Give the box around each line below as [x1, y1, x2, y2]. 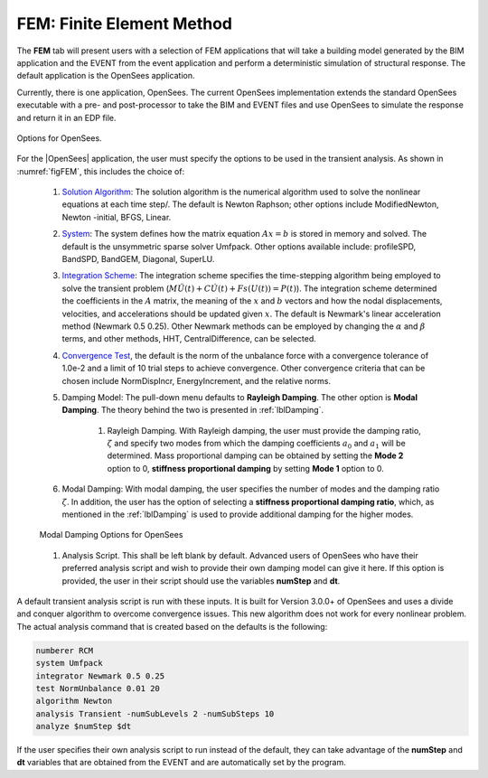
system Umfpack [35, 658, 103, 669]
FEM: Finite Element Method [16, 14, 233, 33]
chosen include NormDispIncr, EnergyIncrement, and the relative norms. [61, 375, 332, 386]
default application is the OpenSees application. [16, 70, 195, 81]
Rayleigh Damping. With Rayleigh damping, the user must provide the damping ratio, [107, 425, 422, 436]
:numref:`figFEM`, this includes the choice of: [16, 165, 185, 176]
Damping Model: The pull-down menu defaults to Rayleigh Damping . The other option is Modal [61, 391, 418, 402]
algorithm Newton [35, 696, 113, 707]
